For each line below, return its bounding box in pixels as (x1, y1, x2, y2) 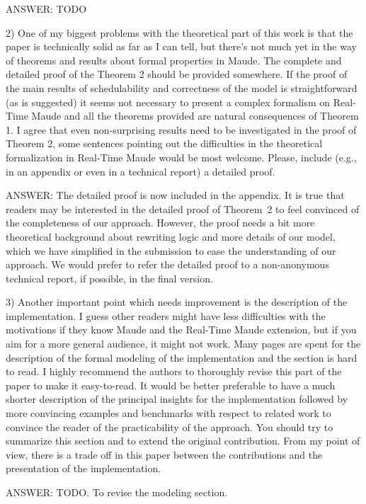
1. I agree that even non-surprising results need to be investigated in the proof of (6, 122, 357, 137)
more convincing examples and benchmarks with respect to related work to (6, 406, 331, 420)
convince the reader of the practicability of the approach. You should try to (6, 419, 333, 434)
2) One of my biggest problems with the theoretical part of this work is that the (6, 25, 353, 40)
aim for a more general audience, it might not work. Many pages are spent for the (6, 336, 361, 351)
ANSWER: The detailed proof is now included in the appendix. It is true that (6, 188, 345, 202)
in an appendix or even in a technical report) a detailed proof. (6, 164, 275, 178)
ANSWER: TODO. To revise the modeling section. (6, 485, 228, 499)
